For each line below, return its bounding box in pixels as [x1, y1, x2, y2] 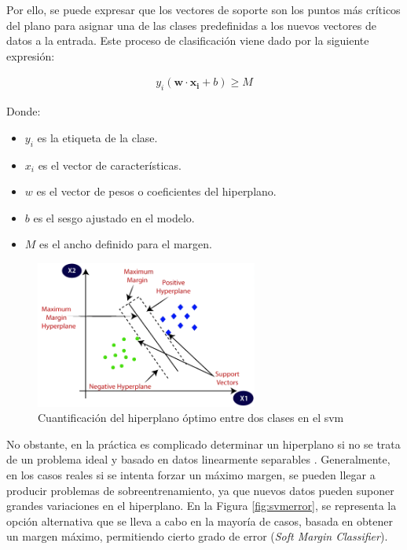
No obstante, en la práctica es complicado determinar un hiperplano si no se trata [6, 435, 401, 452]
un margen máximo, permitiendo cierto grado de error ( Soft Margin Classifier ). [6, 528, 388, 544]
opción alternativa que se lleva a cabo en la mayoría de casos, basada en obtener [6, 512, 393, 529]
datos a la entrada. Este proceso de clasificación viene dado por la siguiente [6, 32, 369, 49]
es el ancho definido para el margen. [39, 236, 212, 252]
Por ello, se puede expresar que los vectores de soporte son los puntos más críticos [6, 2, 401, 17]
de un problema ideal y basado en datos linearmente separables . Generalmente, [6, 451, 390, 467]
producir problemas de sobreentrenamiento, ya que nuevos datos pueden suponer [6, 482, 394, 498]
